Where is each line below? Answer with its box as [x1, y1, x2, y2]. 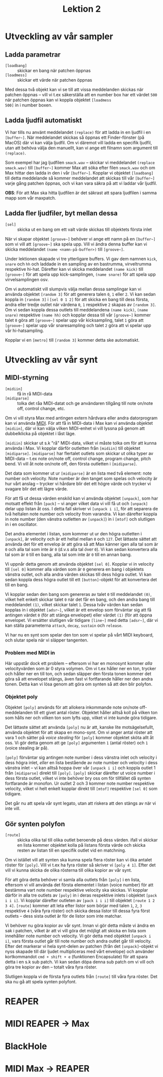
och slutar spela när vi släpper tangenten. [5, 637, 89, 643]
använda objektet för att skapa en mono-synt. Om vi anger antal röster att [5, 729, 153, 735]
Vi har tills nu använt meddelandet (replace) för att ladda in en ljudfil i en [5, 129, 151, 135]
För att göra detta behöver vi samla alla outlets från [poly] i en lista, [5, 877, 141, 883]
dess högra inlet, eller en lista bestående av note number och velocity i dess [5, 760, 158, 766]
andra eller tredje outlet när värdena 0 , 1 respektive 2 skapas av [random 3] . [5, 302, 157, 308]
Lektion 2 [62, 3, 101, 15]
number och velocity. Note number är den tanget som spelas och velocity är [5, 475, 158, 481]
